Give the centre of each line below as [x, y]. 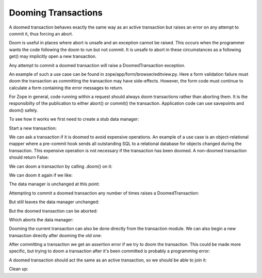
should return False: [29, 157]
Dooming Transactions [56, 13]
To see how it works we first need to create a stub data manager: [74, 119]
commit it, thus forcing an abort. [41, 33]
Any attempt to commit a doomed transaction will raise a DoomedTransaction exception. [97, 65]
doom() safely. [24, 110]
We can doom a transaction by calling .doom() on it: [61, 166]
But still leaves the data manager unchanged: [54, 202]
